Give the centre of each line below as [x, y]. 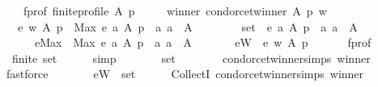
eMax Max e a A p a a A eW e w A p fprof [203, 42]
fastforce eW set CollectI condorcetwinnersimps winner [185, 74]
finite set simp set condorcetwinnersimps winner [191, 58]
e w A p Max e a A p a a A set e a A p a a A [187, 26]
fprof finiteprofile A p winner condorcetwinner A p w [175, 10]
